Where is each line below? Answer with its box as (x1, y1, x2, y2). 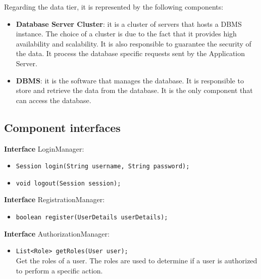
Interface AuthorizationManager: (4, 228, 110, 239)
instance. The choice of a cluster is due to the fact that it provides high (16, 28, 237, 39)
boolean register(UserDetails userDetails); (16, 214, 168, 221)
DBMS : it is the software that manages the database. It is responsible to (16, 75, 244, 85)
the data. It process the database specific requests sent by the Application (16, 48, 245, 59)
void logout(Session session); (16, 179, 121, 187)
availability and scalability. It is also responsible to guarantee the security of (16, 38, 251, 49)
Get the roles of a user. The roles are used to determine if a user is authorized (16, 255, 257, 265)
